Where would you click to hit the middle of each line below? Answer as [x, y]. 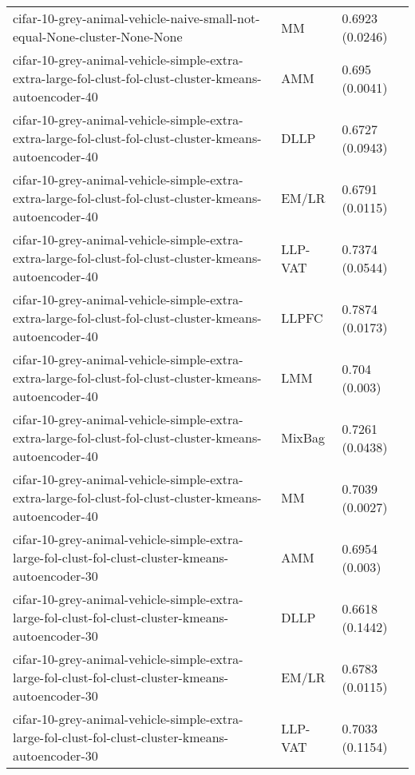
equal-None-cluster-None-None [98, 36]
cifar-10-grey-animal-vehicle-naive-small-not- [136, 18]
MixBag [303, 437]
